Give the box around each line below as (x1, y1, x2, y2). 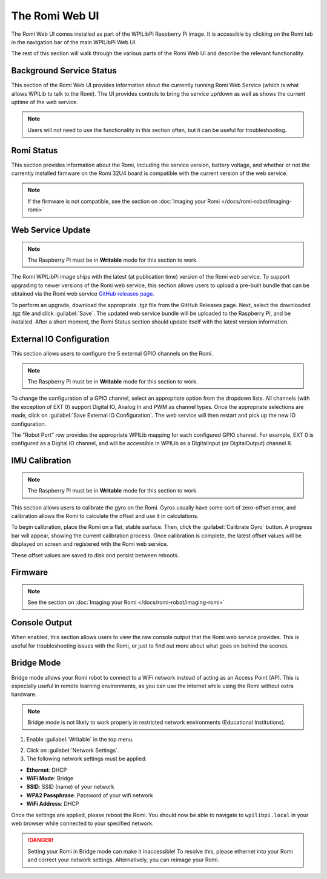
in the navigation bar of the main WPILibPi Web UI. (11, 38, 137, 45)
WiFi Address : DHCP (26, 800, 79, 808)
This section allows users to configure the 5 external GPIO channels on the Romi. (11, 350, 213, 357)
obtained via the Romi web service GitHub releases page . (11, 290, 154, 297)
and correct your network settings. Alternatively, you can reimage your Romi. (27, 856, 220, 863)
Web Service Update (11, 225, 91, 236)
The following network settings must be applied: (26, 755, 147, 763)
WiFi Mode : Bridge (26, 775, 74, 782)
